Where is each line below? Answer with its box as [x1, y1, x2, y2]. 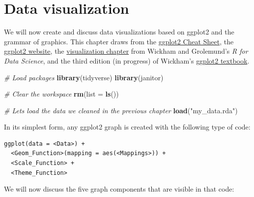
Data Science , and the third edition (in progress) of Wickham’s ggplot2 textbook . [4, 55, 250, 66]
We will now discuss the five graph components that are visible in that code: [4, 184, 234, 194]
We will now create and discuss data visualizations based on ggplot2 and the [4, 27, 234, 37]
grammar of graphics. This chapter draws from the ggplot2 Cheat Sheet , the [4, 36, 234, 46]
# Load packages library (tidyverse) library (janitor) [4, 72, 164, 82]
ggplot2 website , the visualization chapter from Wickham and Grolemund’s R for [4, 46, 248, 56]
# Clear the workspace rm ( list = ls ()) [4, 89, 119, 99]
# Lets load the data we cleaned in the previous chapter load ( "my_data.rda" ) [4, 105, 238, 115]
